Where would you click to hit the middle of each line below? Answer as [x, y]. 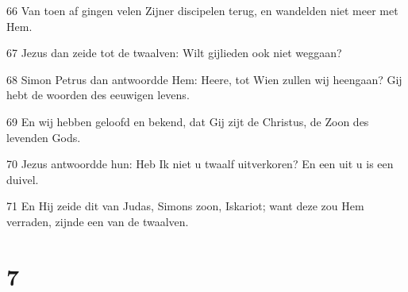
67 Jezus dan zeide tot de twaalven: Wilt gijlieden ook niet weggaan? [174, 53]
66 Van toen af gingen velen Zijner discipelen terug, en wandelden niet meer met [202, 10]
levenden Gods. [44, 137]
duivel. [23, 179]
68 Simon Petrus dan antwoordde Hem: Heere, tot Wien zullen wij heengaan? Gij [204, 79]
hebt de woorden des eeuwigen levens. [98, 95]
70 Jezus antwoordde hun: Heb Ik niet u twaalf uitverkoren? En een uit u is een [200, 164]
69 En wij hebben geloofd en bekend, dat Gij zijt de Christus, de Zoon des [188, 121]
